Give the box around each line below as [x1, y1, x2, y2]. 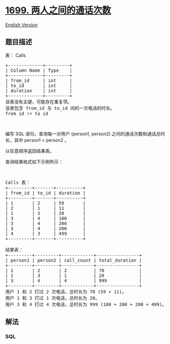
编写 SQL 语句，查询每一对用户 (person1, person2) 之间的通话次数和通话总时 [5, 131, 165, 137]
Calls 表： [5, 179, 30, 185]
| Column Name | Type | [5, 67, 73, 73]
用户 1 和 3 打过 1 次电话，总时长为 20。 [5, 295, 100, 301]
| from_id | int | [5, 77, 73, 83]
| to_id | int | [5, 82, 73, 88]
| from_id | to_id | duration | [5, 190, 86, 196]
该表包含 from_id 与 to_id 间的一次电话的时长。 [5, 105, 115, 111]
